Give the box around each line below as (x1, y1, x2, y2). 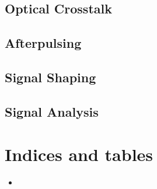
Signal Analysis (5, 102, 99, 120)
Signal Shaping (5, 68, 96, 86)
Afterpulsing (5, 34, 82, 52)
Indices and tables (5, 142, 153, 166)
